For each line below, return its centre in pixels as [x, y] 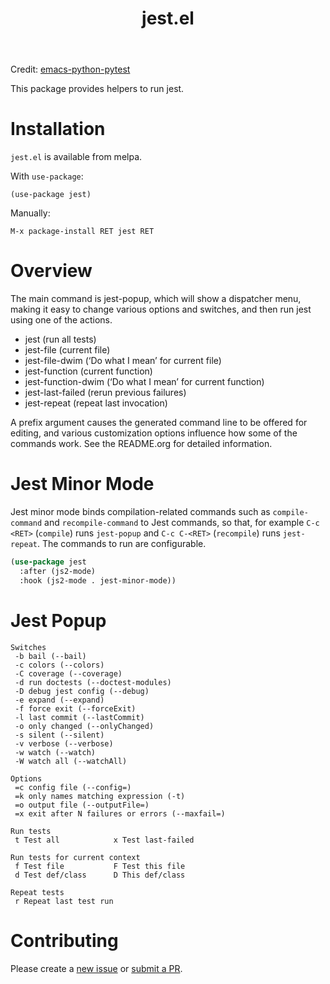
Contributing [64, 940]
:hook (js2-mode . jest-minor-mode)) [98, 580]
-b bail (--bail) [50, 656]
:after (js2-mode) [58, 571]
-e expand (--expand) [59, 700]
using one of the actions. [61, 320]
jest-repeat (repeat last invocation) [96, 403]
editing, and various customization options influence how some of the [154, 433]
